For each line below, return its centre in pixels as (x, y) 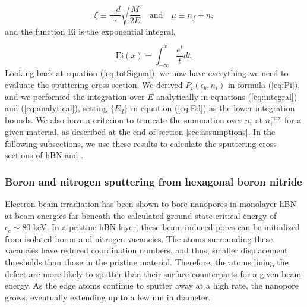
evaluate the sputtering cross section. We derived (94, 85)
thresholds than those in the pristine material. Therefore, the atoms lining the (147, 261)
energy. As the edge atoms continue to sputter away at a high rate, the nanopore (152, 285)
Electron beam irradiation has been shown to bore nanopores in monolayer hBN (151, 204)
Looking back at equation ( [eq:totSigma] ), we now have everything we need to (147, 73)
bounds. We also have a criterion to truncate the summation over (124, 119)
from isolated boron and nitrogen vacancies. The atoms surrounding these (139, 238)
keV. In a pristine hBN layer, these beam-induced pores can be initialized (166, 227)
